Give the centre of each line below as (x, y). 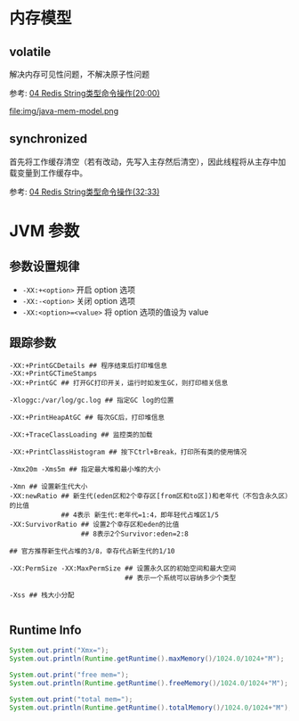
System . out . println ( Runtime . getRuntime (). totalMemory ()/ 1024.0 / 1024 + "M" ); (151, 708)
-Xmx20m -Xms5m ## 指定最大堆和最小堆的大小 (85, 469)
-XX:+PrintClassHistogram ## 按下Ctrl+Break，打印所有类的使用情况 (128, 452)
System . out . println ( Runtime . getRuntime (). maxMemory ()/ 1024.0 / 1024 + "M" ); (147, 659)
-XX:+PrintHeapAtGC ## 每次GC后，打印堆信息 (87, 417)
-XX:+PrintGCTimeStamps (53, 373)
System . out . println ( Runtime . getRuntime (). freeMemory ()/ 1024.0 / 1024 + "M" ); (149, 684)
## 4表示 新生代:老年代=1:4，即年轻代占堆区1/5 (140, 515)
